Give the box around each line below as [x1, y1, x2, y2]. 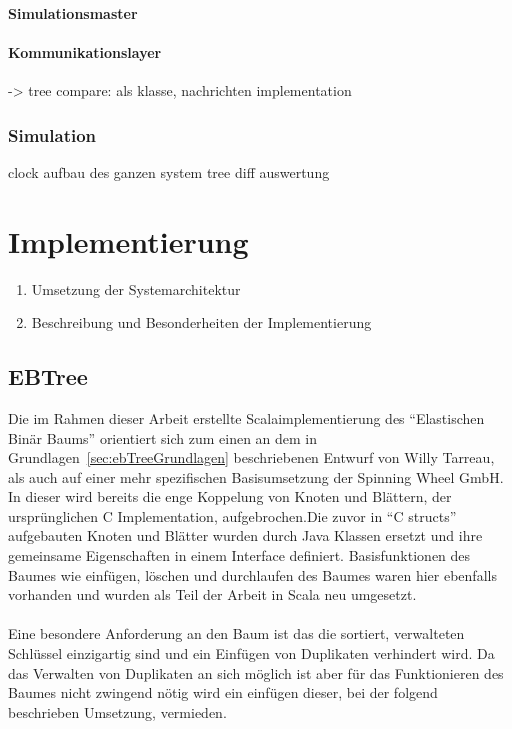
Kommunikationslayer [8, 41, 162, 62]
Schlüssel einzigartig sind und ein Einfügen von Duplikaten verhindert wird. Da [8, 643, 495, 664]
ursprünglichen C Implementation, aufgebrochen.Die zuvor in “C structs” [8, 505, 457, 526]
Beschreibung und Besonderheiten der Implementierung [31, 312, 372, 333]
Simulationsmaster [8, 2, 138, 23]
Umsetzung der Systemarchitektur [31, 278, 241, 299]
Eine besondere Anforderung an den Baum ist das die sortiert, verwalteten [8, 623, 465, 644]
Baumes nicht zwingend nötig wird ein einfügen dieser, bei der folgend [8, 682, 438, 703]
